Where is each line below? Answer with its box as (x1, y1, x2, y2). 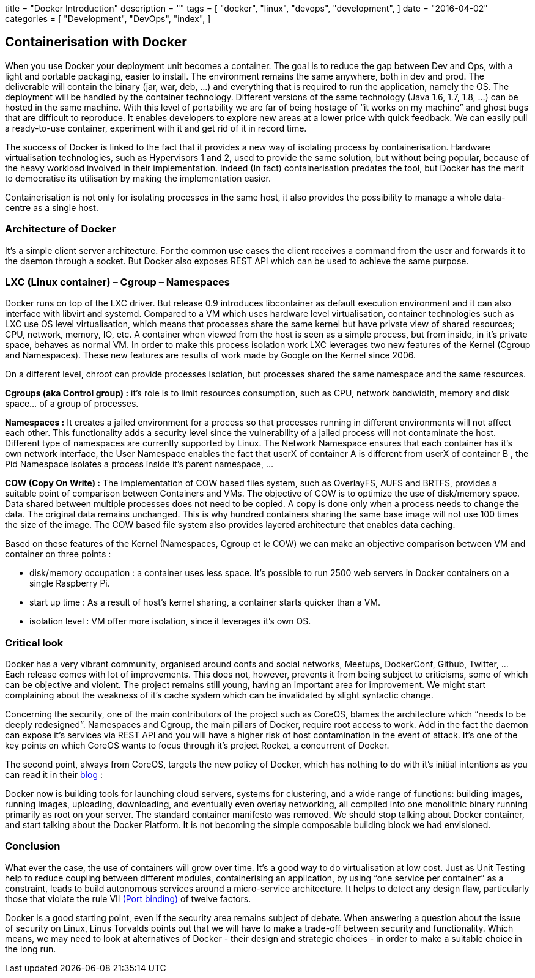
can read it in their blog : (5, 769, 103, 780)
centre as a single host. (5, 202, 98, 213)
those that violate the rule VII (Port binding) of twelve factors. (5, 893, 251, 904)
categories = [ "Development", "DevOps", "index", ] (5, 13, 211, 24)
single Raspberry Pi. (29, 578, 110, 589)
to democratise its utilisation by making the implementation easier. (5, 172, 271, 183)
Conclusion (5, 840, 61, 853)
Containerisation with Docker (5, 34, 187, 50)
